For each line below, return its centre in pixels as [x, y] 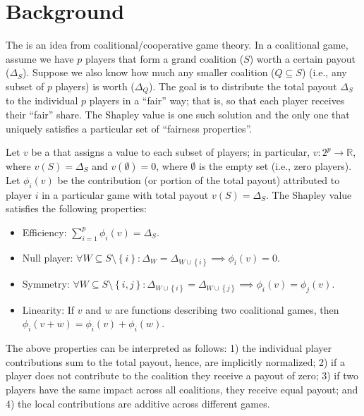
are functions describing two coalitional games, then [227, 309]
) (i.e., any [324, 72]
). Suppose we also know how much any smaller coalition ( [148, 72]
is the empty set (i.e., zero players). [275, 165]
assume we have [40, 58]
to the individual [42, 100]
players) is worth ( [95, 86]
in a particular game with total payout [125, 194]
